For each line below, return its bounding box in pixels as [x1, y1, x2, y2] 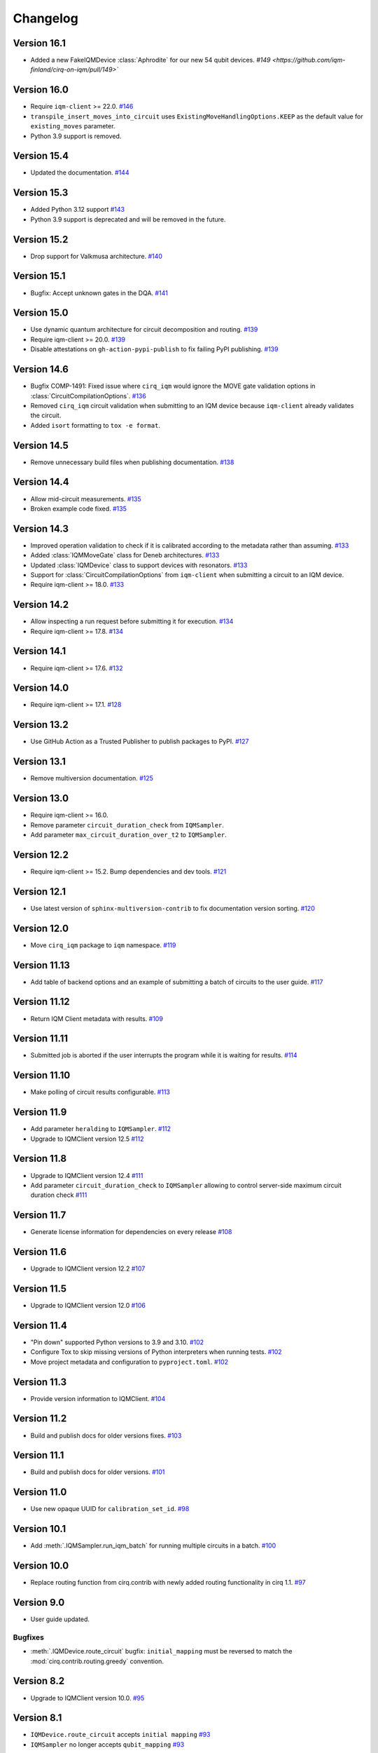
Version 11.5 [13, 1282, 66, 1294]
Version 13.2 [13, 719, 69, 731]
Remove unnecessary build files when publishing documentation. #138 [30, 458, 234, 466]
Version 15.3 [13, 187, 69, 199]
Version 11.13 [13, 959, 70, 971]
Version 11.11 [13, 1033, 69, 1045]
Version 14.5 [13, 439, 69, 452]
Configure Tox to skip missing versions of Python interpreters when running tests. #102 [30, 1348, 283, 1356]
